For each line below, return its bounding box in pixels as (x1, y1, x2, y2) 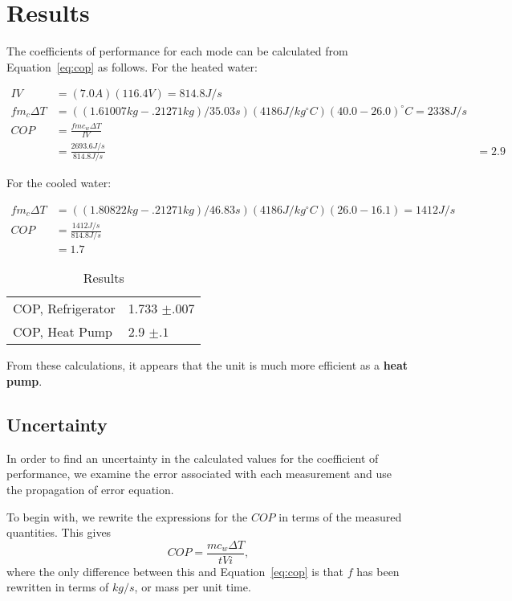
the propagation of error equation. (6, 481, 174, 497)
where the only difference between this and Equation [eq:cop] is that (6, 562, 344, 579)
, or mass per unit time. (134, 579, 251, 595)
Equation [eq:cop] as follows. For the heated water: (6, 58, 258, 75)
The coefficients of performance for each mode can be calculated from (6, 43, 348, 59)
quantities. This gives (6, 524, 112, 541)
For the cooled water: (6, 174, 112, 191)
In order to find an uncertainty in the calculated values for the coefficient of (6, 449, 379, 466)
